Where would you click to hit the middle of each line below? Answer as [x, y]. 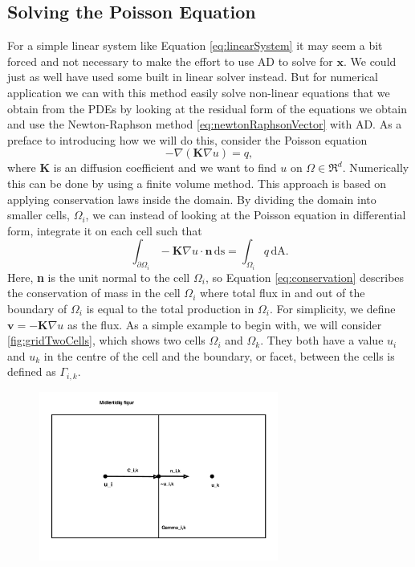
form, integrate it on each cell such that [105, 230]
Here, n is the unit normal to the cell [99, 277]
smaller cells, [39, 215]
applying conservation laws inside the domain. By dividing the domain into [192, 199]
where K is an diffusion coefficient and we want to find [142, 167]
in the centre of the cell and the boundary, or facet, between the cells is [219, 355]
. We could [370, 61]
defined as [32, 371]
